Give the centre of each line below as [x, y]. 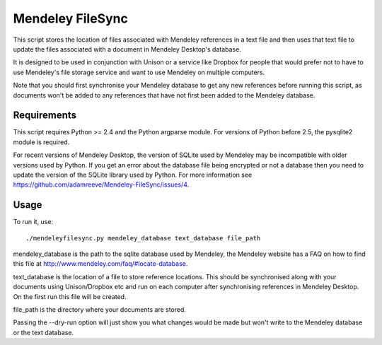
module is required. [41, 142]
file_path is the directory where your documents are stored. [100, 310]
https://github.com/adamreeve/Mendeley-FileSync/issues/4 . [101, 185]
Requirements [45, 116]
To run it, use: [33, 222]
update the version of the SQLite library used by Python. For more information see [133, 175]
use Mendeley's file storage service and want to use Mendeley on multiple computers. [139, 72]
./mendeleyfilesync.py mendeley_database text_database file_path [143, 238]
